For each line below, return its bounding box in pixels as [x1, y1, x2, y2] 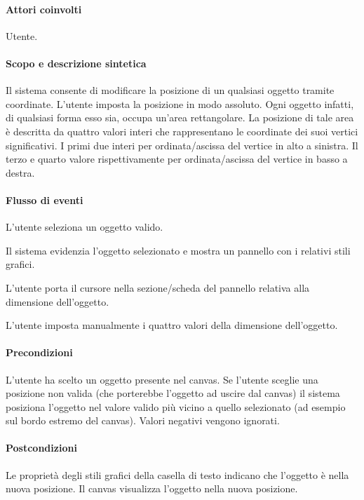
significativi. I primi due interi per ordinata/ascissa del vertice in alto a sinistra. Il [6, 137, 358, 152]
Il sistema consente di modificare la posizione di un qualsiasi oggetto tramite [6, 83, 335, 97]
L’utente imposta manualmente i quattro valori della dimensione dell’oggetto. [6, 318, 338, 332]
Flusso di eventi [6, 192, 83, 207]
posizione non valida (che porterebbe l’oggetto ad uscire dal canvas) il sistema [6, 386, 340, 400]
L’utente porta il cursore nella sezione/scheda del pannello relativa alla [6, 280, 310, 295]
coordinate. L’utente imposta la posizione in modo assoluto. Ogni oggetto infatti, [6, 96, 354, 111]
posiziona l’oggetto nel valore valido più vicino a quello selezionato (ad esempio [6, 399, 346, 414]
